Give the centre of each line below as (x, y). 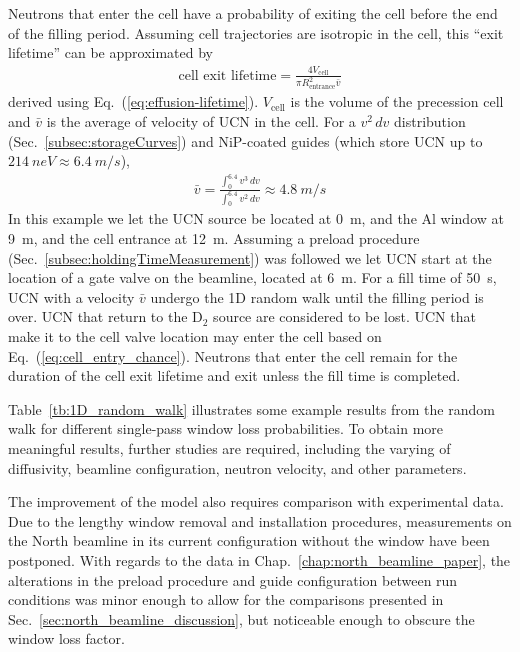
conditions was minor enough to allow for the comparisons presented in (226, 599)
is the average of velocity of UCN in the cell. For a (201, 121)
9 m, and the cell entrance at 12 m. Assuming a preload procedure (214, 238)
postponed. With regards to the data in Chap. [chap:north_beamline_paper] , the (259, 559)
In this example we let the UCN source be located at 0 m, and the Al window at (256, 218)
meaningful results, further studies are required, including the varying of (229, 448)
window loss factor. (66, 638)
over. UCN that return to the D (105, 316)
